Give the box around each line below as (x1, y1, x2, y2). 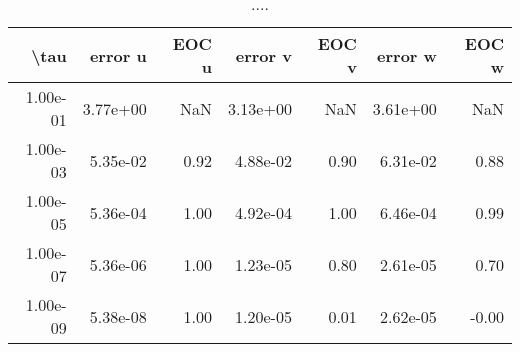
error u (89, 43, 147, 67)
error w (377, 43, 437, 67)
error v (235, 43, 292, 67)
